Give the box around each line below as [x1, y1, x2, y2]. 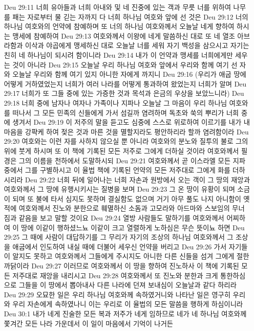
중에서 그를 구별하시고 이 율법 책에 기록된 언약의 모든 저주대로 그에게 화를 [4, 165, 231, 175]
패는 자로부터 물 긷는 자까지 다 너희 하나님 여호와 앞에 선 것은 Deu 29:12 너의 [12, 11, 249, 22]
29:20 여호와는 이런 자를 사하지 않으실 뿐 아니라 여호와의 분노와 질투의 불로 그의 [4, 136, 248, 146]
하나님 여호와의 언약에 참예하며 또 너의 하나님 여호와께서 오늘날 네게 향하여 [4, 21, 234, 31]
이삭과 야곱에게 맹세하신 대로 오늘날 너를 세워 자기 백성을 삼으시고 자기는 [25, 40, 250, 50]
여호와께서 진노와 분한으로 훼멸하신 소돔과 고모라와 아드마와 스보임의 [19, 203, 230, 213]
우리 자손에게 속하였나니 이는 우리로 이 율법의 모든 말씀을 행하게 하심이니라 [12, 299, 243, 309]
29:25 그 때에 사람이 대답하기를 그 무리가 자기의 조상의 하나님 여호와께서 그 [4, 232, 233, 242]
